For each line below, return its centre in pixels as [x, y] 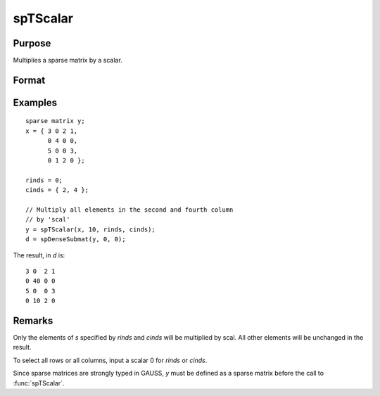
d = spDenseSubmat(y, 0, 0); [76, 239]
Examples [35, 102]
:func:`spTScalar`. [39, 383]
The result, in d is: [39, 255]
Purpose [32, 43]
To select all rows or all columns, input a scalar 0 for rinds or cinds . [110, 360]
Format [29, 80]
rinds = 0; [44, 180]
